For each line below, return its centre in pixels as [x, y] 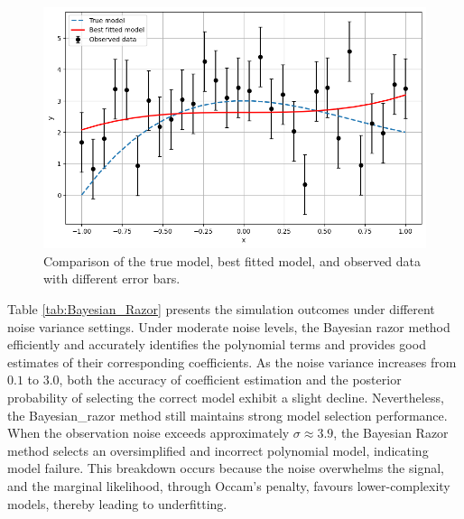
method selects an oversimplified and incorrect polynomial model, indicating [218, 450]
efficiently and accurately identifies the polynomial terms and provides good [217, 344]
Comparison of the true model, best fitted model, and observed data [232, 260]
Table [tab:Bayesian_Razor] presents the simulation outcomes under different [221, 309]
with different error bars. [112, 278]
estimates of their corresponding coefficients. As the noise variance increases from [232, 361]
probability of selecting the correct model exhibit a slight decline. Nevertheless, [226, 397]
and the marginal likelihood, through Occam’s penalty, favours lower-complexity [229, 485]
